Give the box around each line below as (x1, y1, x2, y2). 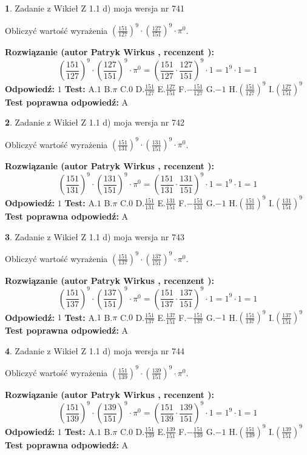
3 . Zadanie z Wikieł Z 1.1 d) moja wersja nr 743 (5, 230, 185, 243)
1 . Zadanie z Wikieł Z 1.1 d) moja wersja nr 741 (5, 2, 185, 14)
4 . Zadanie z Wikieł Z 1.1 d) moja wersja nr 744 (5, 344, 185, 357)
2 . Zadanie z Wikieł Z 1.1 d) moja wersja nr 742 (5, 116, 185, 129)
